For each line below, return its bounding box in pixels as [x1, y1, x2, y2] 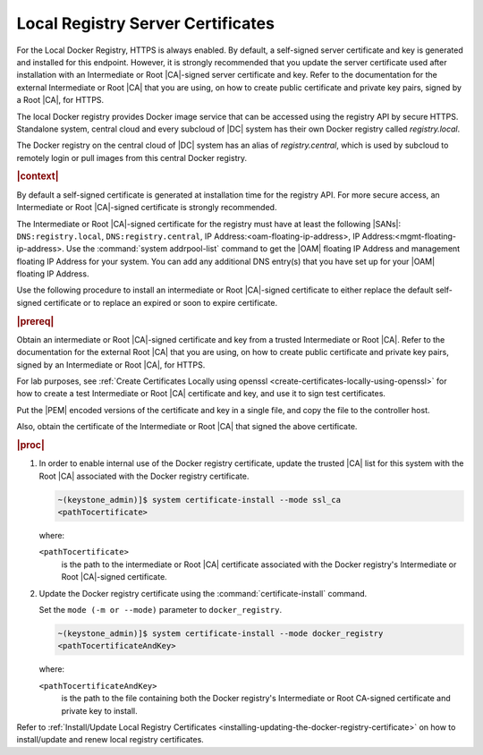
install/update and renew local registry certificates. [16, 734, 205, 745]
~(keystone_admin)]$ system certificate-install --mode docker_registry [57, 628, 384, 639]
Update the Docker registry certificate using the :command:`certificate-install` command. [38, 588, 368, 598]
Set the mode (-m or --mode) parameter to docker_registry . [38, 604, 282, 615]
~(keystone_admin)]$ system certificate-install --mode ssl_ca [57, 495, 342, 505]
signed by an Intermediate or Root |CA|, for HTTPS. [16, 359, 206, 370]
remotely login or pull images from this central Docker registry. [16, 152, 248, 163]
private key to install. [61, 705, 138, 716]
